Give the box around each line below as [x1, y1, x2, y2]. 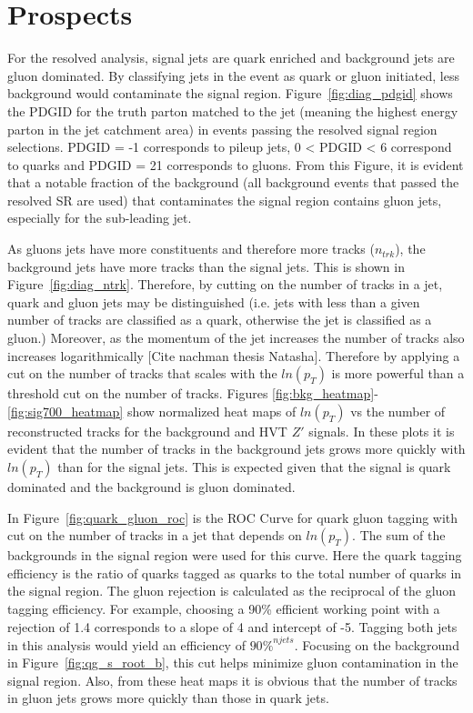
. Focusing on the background [294, 635, 459, 654]
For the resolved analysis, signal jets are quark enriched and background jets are [7, 48, 455, 67]
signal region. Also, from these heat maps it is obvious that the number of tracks [7, 670, 458, 689]
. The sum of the [352, 526, 446, 545]
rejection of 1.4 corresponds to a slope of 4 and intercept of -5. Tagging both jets [7, 617, 458, 636]
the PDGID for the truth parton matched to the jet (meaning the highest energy [7, 101, 458, 120]
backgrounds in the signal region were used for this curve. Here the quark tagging [7, 546, 462, 565]
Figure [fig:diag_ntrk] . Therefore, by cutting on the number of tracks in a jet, [7, 275, 443, 294]
